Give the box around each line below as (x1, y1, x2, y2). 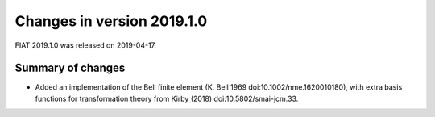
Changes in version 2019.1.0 (14, 12, 208, 30)
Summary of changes (14, 61, 126, 75)
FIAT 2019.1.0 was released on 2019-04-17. (14, 40, 157, 50)
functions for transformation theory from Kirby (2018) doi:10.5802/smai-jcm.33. (35, 94, 299, 103)
